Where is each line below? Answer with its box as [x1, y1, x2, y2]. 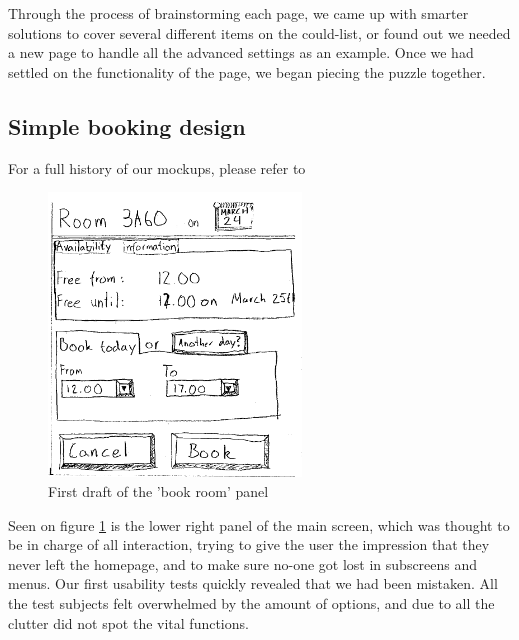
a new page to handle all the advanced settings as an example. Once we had [8, 42, 474, 63]
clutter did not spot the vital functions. [8, 612, 249, 633]
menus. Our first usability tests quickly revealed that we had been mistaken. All [8, 573, 498, 594]
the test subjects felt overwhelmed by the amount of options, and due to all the [8, 592, 495, 613]
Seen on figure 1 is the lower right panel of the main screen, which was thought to [8, 514, 510, 535]
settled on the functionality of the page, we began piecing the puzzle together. [8, 61, 486, 82]
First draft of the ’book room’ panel [48, 480, 269, 501]
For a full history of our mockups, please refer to [8, 157, 306, 178]
